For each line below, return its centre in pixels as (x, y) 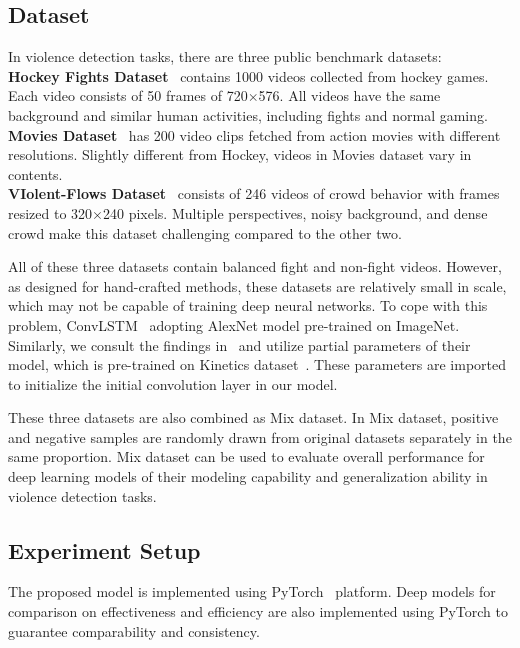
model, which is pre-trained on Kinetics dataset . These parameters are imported (257, 364)
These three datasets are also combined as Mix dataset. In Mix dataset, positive (253, 417)
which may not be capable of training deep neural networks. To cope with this (248, 305)
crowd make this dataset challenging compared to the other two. (205, 232)
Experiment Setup (104, 549)
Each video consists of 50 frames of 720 (128, 95)
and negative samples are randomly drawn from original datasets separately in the (260, 436)
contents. (35, 173)
